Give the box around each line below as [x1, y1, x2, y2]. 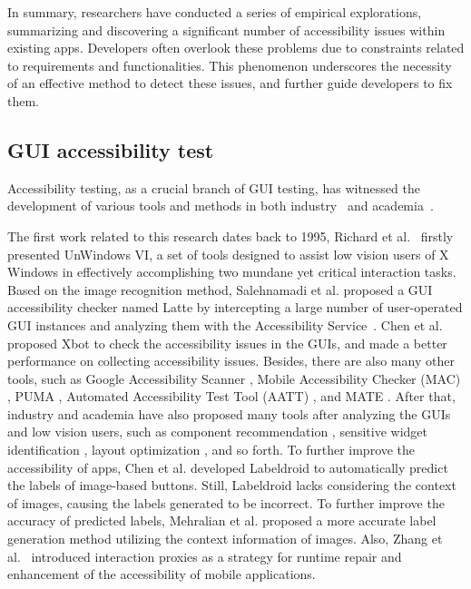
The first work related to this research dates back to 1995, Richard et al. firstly [7, 226, 454, 245]
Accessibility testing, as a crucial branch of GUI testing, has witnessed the [7, 178, 420, 197]
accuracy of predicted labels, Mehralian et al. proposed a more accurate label [7, 511, 437, 530]
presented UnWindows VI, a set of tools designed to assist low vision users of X [7, 244, 449, 263]
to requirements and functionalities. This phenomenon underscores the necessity [7, 55, 452, 74]
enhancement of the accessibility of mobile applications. [7, 564, 316, 584]
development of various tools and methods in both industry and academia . [7, 196, 434, 215]
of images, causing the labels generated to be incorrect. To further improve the [7, 493, 445, 512]
